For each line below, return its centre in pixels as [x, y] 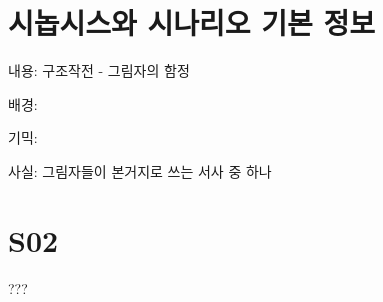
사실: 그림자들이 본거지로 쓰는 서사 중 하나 [140, 170]
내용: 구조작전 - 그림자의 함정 [99, 70]
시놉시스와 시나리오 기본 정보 [192, 22]
